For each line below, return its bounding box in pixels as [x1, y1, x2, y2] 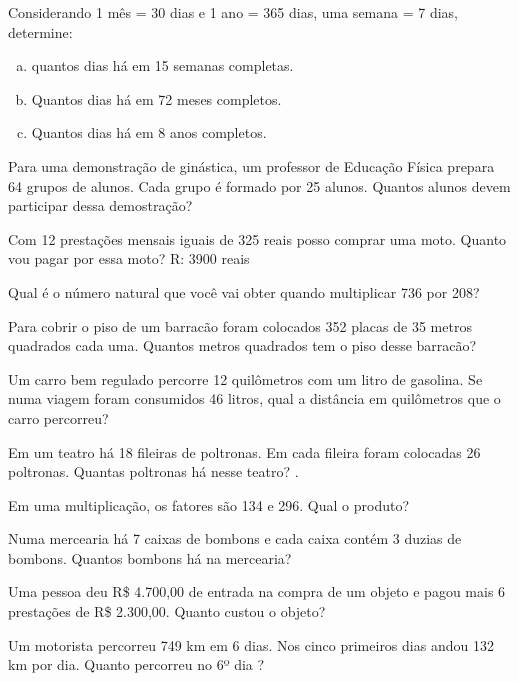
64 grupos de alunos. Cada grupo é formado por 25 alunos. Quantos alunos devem [8, 175, 511, 196]
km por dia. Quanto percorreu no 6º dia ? [8, 654, 265, 675]
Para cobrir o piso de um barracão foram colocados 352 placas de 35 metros [8, 315, 472, 336]
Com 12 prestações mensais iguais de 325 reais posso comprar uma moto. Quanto [8, 228, 507, 249]
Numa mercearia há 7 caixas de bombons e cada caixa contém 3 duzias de [8, 528, 462, 549]
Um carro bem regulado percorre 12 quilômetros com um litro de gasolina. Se [8, 368, 483, 389]
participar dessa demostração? [8, 195, 193, 216]
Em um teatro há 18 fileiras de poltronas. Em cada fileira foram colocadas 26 [8, 441, 481, 462]
